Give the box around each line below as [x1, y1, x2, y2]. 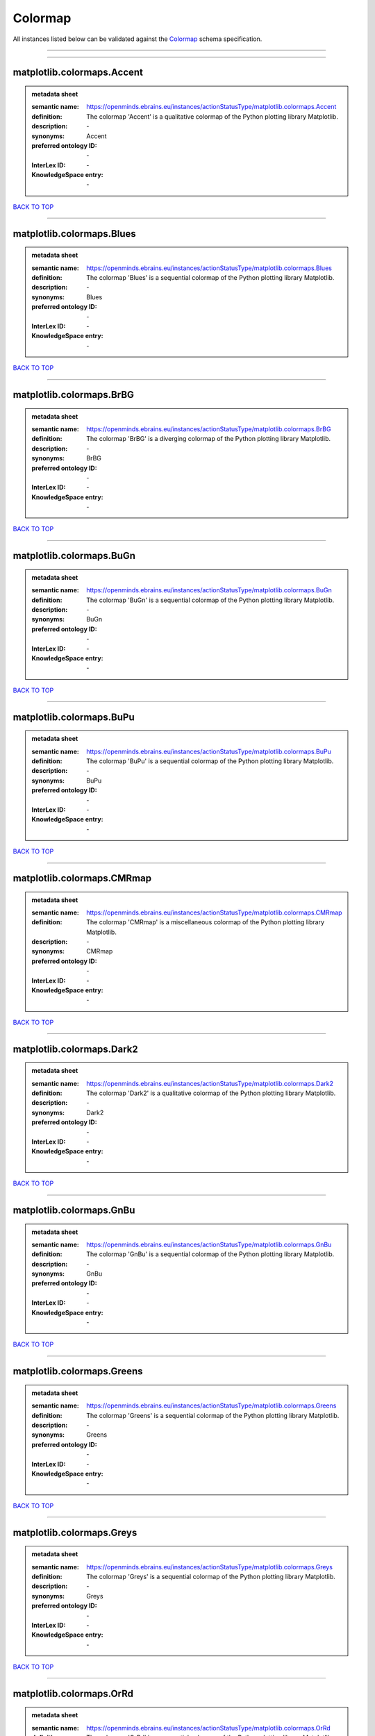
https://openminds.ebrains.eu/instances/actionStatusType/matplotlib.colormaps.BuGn [86, 586, 333, 594]
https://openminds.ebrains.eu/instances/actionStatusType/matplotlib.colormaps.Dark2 [86, 1079, 333, 1087]
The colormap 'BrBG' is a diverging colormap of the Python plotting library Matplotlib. [86, 435, 331, 443]
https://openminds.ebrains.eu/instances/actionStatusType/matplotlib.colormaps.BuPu [86, 747, 331, 756]
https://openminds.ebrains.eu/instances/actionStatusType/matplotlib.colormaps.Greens [86, 1401, 337, 1410]
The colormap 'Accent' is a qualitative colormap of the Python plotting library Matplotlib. [86, 112, 338, 121]
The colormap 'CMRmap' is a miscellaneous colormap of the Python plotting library [86, 918, 325, 926]
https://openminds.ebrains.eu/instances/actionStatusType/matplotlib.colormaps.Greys [86, 1562, 333, 1571]
